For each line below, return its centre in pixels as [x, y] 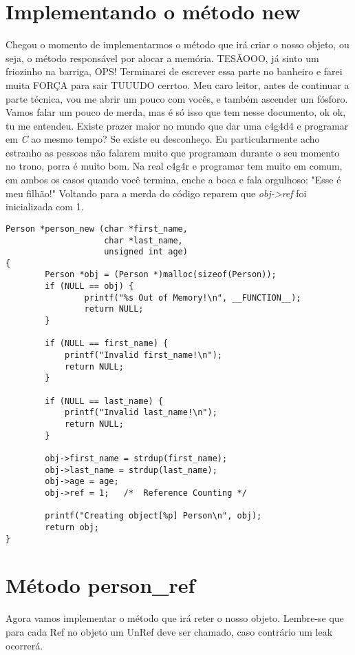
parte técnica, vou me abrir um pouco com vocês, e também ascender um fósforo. [177, 98]
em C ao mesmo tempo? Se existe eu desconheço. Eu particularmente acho [163, 139]
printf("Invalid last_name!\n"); [141, 413]
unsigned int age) [146, 252]
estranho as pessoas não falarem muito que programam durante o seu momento [173, 152]
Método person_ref [100, 585]
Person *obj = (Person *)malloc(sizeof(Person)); [161, 275]
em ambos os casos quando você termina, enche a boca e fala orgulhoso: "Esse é [173, 180]
